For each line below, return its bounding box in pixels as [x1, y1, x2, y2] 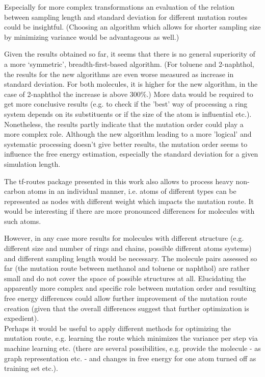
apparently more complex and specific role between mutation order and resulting [4, 283, 256, 293]
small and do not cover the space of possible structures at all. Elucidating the [4, 272, 246, 283]
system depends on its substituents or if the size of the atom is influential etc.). [4, 108, 252, 119]
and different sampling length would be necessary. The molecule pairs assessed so [4, 253, 257, 263]
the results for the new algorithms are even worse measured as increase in [4, 68, 234, 79]
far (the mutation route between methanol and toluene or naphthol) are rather [4, 263, 250, 273]
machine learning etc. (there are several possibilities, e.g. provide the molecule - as [4, 343, 261, 353]
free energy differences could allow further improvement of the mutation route [4, 293, 247, 304]
